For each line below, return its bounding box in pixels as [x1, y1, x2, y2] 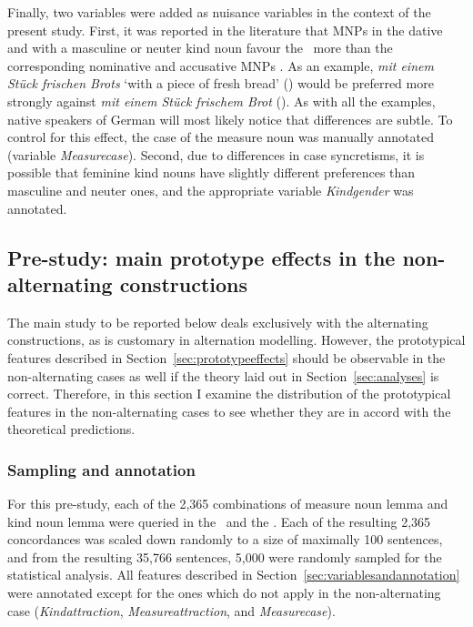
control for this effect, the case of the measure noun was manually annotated [7, 127, 434, 147]
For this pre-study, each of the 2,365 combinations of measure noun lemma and [7, 494, 448, 513]
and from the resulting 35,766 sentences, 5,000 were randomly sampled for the [7, 547, 442, 566]
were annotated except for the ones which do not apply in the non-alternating [7, 583, 441, 602]
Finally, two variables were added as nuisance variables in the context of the [7, 3, 431, 21]
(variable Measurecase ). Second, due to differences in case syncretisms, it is [7, 145, 425, 164]
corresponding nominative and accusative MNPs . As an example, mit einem [7, 56, 434, 75]
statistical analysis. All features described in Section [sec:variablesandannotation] [7, 565, 460, 584]
